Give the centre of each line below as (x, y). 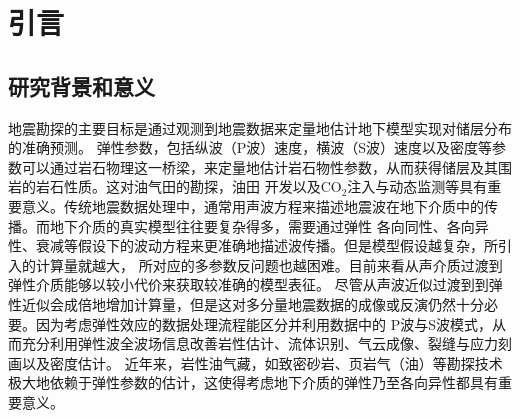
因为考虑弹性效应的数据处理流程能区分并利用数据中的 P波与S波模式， (263, 323)
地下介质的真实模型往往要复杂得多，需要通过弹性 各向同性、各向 (262, 225)
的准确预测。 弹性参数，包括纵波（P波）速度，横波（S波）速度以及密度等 (250, 147)
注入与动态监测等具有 (417, 186)
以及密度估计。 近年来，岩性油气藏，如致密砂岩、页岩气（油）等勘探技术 (262, 362)
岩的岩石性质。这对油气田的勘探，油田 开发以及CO (175, 186)
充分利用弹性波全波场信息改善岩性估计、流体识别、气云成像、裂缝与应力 (259, 343)
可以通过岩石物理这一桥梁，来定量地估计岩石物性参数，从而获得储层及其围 (266, 166)
